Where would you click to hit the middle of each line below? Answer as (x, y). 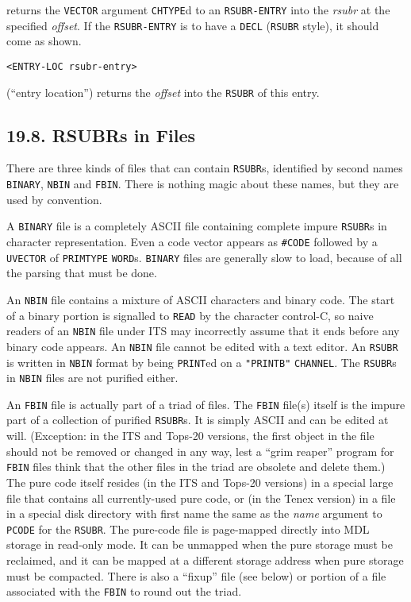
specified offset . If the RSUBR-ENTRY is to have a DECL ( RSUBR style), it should (193, 25)
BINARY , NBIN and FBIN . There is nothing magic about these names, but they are (203, 184)
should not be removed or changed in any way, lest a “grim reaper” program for (200, 451)
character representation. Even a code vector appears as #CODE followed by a (192, 241)
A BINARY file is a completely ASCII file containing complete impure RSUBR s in (197, 226)
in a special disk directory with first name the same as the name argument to (194, 513)
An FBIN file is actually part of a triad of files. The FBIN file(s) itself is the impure (206, 404)
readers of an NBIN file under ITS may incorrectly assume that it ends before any (203, 331)
